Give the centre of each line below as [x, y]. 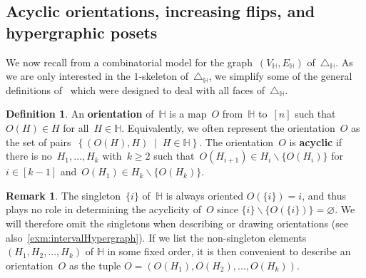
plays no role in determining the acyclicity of [103, 209]
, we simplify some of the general [280, 76]
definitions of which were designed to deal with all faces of [136, 89]
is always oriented [204, 195]
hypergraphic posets [82, 32]
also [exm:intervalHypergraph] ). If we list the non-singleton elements [156, 237]
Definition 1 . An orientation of [80, 114]
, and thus [324, 195]
